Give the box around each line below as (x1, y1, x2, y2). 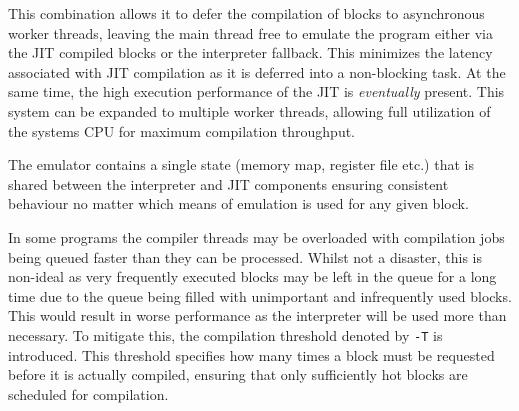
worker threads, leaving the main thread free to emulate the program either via (8, 22, 493, 43)
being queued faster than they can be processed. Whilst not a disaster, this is (8, 246, 483, 267)
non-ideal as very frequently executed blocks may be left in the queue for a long (8, 266, 497, 287)
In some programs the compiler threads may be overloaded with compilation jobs (8, 226, 505, 247)
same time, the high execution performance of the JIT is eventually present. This (8, 81, 505, 102)
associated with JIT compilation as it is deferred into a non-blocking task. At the (8, 61, 506, 82)
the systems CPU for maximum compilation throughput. (8, 120, 356, 141)
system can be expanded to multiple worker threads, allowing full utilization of (8, 100, 491, 121)
